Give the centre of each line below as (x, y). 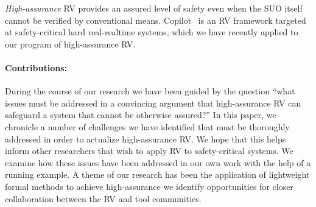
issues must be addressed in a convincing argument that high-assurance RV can (153, 103)
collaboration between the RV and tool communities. (103, 198)
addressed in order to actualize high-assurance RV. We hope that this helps (146, 139)
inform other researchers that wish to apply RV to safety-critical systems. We (149, 151)
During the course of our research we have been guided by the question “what (150, 91)
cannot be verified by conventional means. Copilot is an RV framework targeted (156, 20)
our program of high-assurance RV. (70, 44)
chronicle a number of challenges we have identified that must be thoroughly (147, 126)
